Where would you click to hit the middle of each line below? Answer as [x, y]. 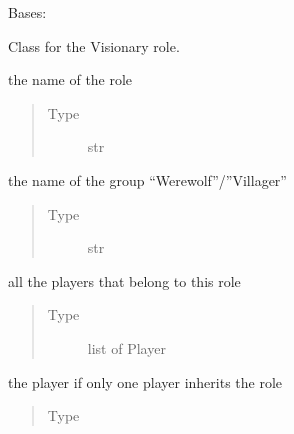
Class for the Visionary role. [94, 45]
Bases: [27, 12]
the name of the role [70, 79]
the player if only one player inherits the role [145, 381]
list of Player [126, 347]
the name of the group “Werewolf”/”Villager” [147, 179]
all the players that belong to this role [124, 280]
